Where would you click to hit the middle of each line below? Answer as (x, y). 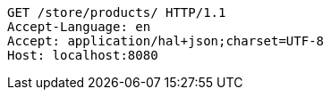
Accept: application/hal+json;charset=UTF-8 (166, 41)
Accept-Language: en (79, 27)
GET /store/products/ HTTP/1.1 (117, 12)
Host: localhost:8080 (83, 55)
